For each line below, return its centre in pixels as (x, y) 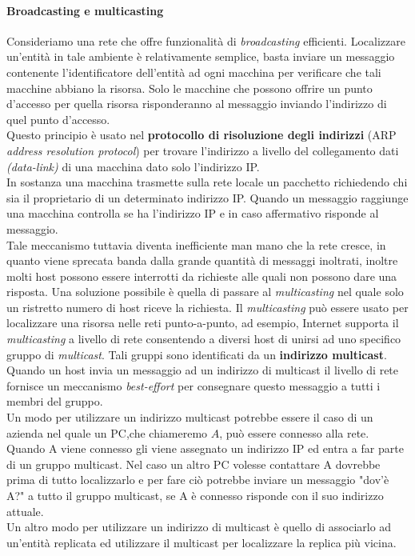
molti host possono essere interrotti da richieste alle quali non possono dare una (202, 276)
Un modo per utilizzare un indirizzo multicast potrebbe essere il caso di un (190, 417)
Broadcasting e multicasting (85, 10)
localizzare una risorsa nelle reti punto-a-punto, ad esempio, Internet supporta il (203, 323)
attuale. (25, 511)
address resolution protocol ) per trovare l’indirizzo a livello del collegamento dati (203, 150)
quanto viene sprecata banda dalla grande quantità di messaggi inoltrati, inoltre (202, 260)
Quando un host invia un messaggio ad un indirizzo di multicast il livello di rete (203, 370)
